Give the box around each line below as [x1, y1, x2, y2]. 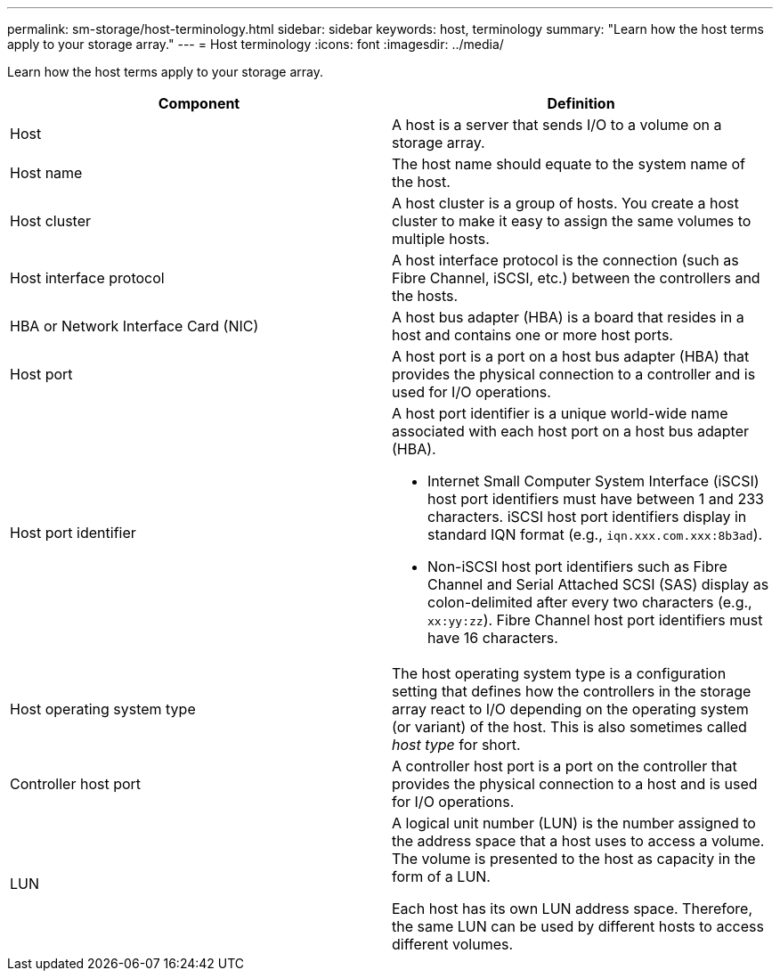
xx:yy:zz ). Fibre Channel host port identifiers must [427, 611, 763, 629]
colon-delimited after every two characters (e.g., [427, 593, 752, 611]
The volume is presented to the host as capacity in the [392, 850, 756, 868]
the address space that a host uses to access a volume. [392, 832, 765, 850]
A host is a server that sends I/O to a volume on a [392, 116, 722, 134]
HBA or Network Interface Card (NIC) [10, 317, 259, 335]
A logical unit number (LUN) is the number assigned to [392, 814, 756, 832]
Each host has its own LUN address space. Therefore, [392, 900, 753, 917]
